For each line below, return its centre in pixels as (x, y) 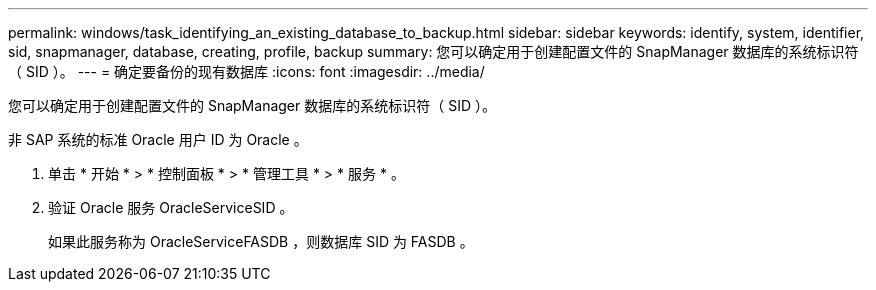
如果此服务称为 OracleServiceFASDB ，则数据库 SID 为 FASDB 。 (261, 241)
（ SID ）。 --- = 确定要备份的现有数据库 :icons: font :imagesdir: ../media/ (246, 71)
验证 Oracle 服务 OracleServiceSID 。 (171, 207)
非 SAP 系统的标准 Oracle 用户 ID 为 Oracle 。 (158, 139)
